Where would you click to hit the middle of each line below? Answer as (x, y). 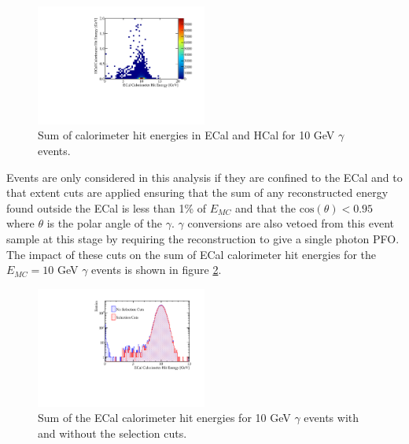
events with (332, 418)
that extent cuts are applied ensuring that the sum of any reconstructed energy (197, 192)
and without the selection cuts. (112, 433)
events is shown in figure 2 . (157, 270)
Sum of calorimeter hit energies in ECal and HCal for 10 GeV (186, 135)
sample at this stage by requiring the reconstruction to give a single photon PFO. (203, 238)
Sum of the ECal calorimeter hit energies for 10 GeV (164, 418)
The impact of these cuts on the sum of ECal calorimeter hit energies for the (191, 254)
